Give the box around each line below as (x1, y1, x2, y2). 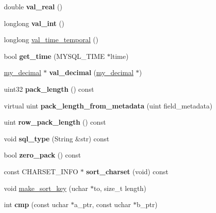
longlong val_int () (4, 18, 64, 28)
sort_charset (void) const (86, 166, 168, 176)
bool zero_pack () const (4, 150, 81, 160)
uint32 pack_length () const (4, 83, 94, 94)
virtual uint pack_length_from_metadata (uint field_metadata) (4, 100, 213, 110)
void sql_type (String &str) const (4, 133, 109, 143)
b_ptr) (136, 199, 158, 210)
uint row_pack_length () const (4, 117, 106, 127)
